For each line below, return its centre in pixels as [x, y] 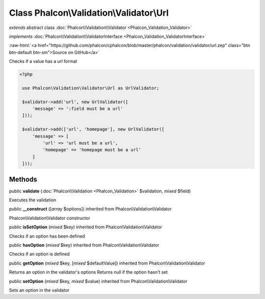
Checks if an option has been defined [47, 236]
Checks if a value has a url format [43, 61]
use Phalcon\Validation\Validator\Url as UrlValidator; [91, 88]
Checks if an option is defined [39, 254]
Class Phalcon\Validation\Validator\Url [89, 13]
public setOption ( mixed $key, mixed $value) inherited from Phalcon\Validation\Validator [98, 281]
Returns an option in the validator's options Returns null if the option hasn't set [88, 272]
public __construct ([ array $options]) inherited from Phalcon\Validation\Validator [90, 209]
